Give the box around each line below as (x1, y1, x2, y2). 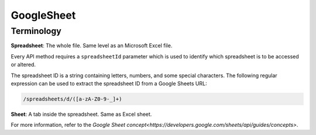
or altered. (11, 61, 36, 68)
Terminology (11, 26, 61, 36)
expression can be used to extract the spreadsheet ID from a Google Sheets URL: (11, 79, 207, 87)
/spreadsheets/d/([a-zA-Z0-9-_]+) (23, 95, 122, 102)
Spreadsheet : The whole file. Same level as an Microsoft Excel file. (11, 42, 173, 49)
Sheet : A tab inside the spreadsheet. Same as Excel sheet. (11, 110, 152, 117)
